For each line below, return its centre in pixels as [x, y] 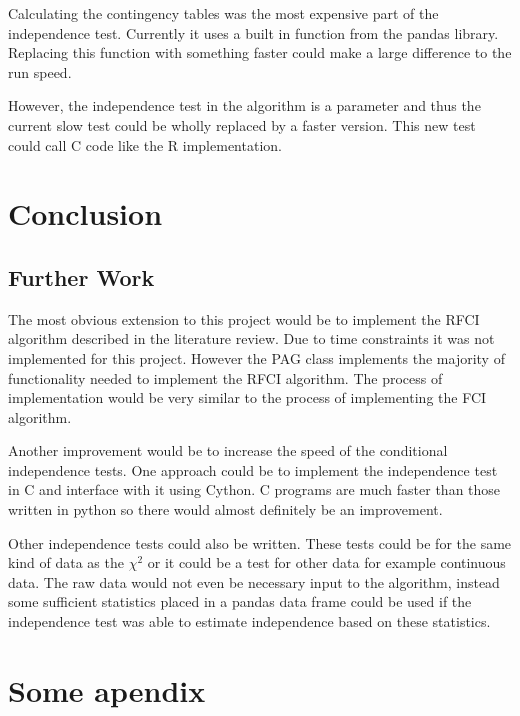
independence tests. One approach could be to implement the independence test [253, 469]
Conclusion [85, 213]
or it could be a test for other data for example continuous [326, 562]
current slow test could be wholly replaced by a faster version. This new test [242, 124]
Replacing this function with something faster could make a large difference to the [260, 52]
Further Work [81, 276]
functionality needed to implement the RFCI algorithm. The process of [225, 377]
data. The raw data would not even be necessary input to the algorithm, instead [254, 581]
